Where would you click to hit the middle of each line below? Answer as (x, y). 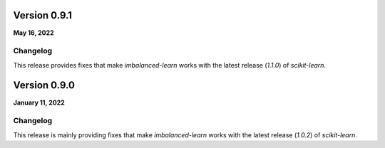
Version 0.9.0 (44, 85)
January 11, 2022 (39, 102)
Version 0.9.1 (43, 15)
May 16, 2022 (34, 33)
